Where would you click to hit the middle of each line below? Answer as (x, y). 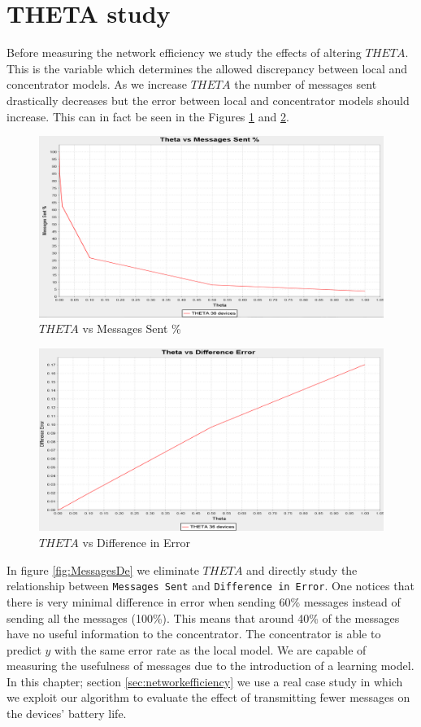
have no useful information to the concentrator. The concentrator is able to (194, 634)
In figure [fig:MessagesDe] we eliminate (103, 569)
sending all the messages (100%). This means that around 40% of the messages (203, 618)
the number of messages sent (306, 84)
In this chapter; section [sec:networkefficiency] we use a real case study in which (205, 681)
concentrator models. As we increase (97, 84)
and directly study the (302, 569)
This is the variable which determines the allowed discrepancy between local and (207, 68)
